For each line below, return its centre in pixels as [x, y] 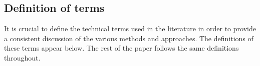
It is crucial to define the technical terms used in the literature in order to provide [130, 29]
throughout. [22, 57]
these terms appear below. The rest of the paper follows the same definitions [121, 48]
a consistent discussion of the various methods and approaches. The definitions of [129, 38]
